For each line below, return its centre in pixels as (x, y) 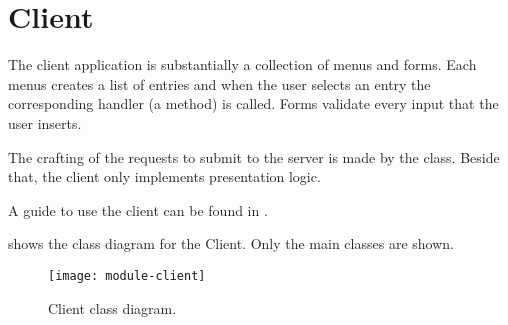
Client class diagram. (112, 307)
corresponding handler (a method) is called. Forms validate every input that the (253, 103)
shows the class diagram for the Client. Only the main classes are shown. (231, 243)
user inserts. (45, 122)
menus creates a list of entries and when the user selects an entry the (219, 83)
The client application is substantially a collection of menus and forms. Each (242, 64)
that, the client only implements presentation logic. (164, 176)
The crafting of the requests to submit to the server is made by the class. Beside (254, 156)
